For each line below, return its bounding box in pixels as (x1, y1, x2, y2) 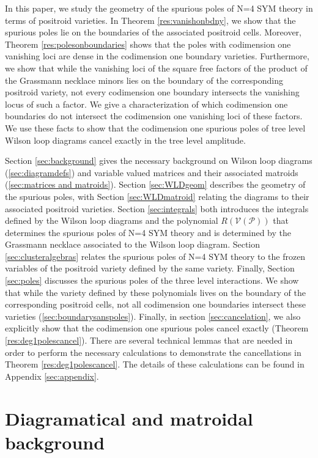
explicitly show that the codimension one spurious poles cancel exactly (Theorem (5, 322, 309, 334)
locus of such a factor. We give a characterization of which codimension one (5, 97, 288, 110)
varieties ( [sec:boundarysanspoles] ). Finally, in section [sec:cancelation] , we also (5, 309, 301, 322)
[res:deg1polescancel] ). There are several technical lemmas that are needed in (5, 334, 293, 347)
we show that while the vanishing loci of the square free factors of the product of (5, 61, 308, 74)
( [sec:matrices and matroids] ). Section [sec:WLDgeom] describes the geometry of (5, 178, 306, 191)
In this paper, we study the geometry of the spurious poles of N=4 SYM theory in (5, 2, 313, 14)
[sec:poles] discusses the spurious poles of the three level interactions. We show (5, 274, 299, 287)
